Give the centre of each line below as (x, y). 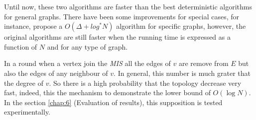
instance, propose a (33, 26)
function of (21, 46)
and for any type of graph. (87, 46)
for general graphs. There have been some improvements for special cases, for (122, 16)
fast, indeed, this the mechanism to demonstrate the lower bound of (107, 92)
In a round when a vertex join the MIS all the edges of (87, 63)
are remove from (203, 63)
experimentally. (27, 112)
